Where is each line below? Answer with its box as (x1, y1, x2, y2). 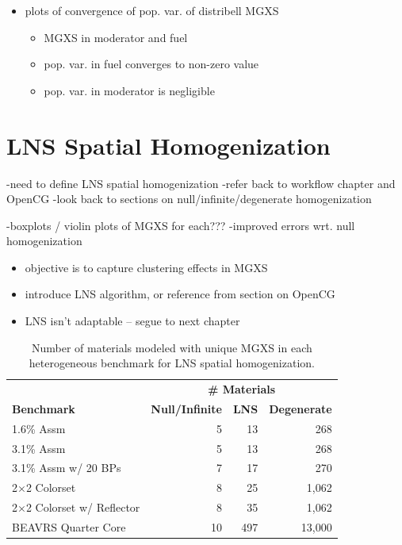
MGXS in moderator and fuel (44, 29, 188, 45)
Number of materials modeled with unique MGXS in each (31, 339, 312, 355)
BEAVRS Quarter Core (12, 519, 126, 535)
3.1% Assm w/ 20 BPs (12, 459, 121, 476)
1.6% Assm (12, 420, 66, 436)
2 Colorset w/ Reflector (25, 499, 140, 516)
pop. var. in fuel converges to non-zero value (44, 56, 259, 72)
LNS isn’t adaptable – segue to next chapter (25, 313, 240, 329)
